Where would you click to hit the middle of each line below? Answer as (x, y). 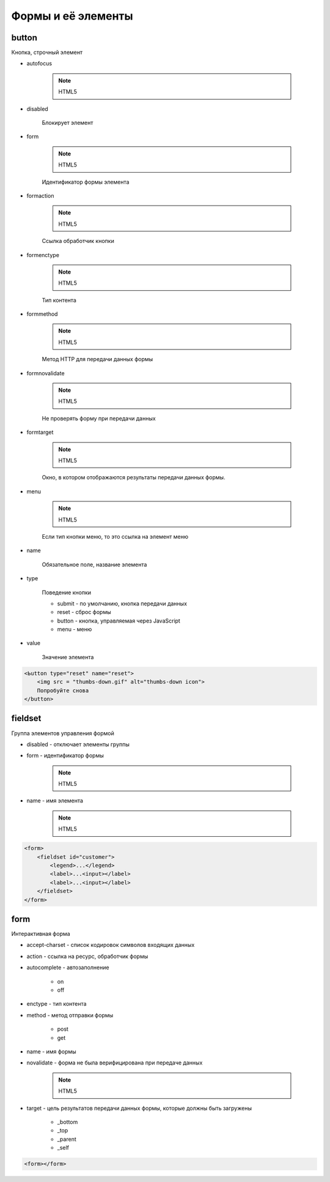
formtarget (40, 432)
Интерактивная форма (41, 934)
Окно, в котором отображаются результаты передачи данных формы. (134, 477)
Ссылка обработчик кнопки (78, 241)
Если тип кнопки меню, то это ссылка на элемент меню (115, 536)
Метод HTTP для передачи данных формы (97, 359)
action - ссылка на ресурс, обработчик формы (87, 956)
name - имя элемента (55, 801)
